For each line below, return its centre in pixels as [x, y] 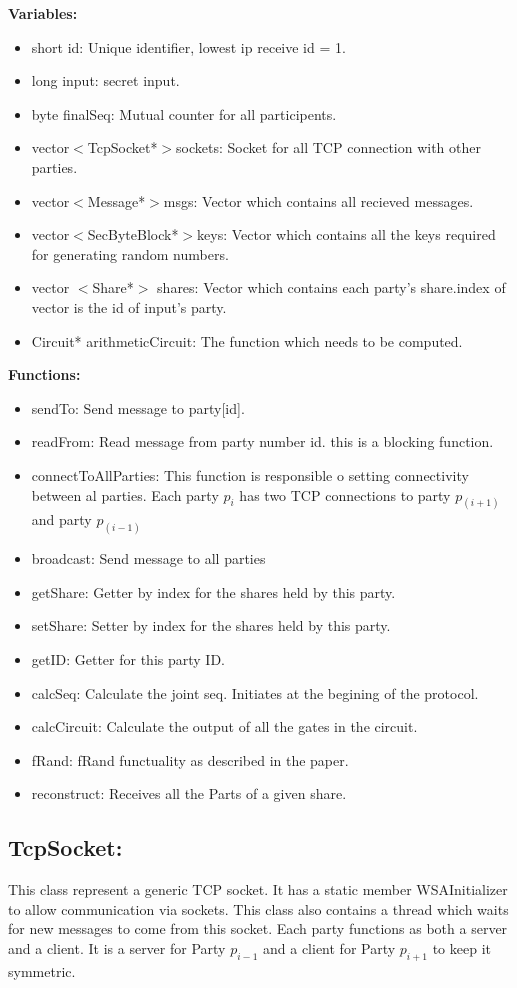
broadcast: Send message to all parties [148, 558]
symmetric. [42, 970]
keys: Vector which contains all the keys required [346, 234]
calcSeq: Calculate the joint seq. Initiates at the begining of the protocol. [255, 692]
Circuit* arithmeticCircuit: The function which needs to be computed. [247, 340]
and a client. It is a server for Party [117, 947]
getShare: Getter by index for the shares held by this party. [213, 591]
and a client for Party [329, 947]
